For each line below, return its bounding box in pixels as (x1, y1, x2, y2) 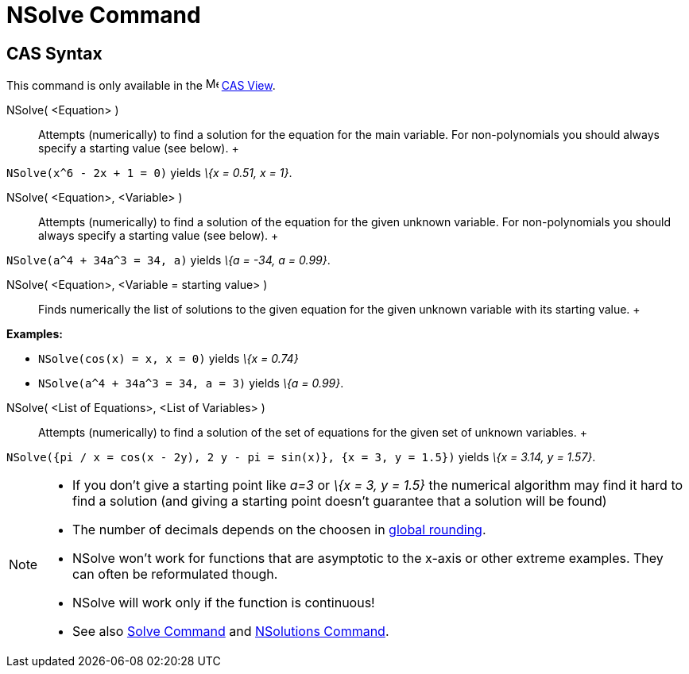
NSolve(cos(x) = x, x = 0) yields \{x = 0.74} (38, 352, 299, 366)
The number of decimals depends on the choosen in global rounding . (72, 522, 486, 538)
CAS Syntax (6, 43, 103, 64)
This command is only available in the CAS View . (6, 79, 276, 93)
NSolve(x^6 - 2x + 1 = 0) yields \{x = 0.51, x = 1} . (6, 166, 292, 180)
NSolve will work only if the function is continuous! (72, 595, 375, 611)
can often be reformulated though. (72, 566, 278, 583)
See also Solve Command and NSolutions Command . (72, 623, 389, 640)
